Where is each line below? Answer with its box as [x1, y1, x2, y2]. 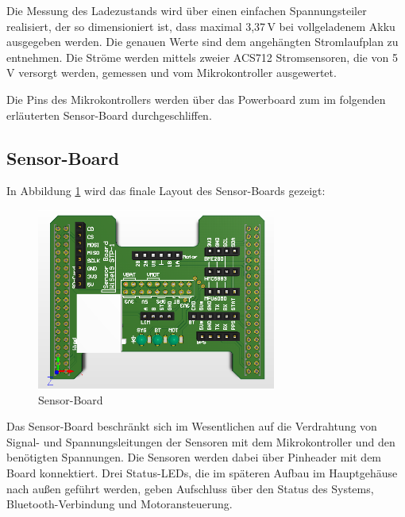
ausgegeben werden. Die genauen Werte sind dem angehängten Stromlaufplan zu [6, 33, 399, 50]
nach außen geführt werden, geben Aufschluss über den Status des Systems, [6, 480, 374, 496]
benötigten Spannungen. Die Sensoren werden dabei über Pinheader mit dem [6, 449, 382, 465]
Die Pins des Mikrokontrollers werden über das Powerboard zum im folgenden [6, 90, 386, 107]
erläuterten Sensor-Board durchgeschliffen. [6, 106, 212, 123]
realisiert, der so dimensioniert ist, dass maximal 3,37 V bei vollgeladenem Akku [6, 17, 395, 34]
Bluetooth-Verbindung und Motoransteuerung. [6, 496, 233, 512]
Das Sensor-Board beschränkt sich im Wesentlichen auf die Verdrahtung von [6, 418, 377, 435]
